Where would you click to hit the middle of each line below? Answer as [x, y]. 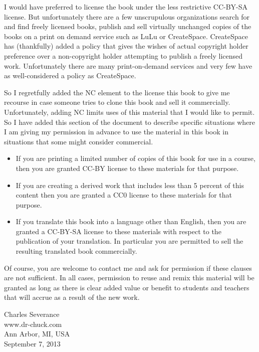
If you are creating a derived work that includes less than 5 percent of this [130, 185]
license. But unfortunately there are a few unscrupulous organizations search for [127, 16]
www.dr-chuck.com [33, 324]
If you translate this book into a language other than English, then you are [131, 221]
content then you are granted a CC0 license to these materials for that [124, 195]
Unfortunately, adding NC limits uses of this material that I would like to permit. [129, 112]
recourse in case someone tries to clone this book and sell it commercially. [117, 102]
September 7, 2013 [32, 343]
